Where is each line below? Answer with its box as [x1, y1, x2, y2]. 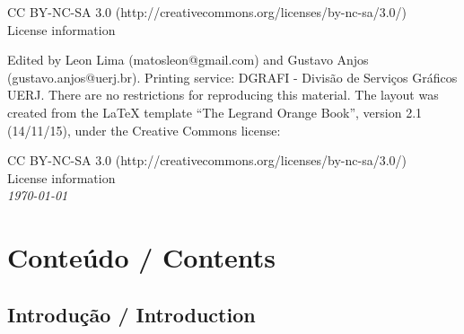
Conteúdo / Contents [7, 239, 276, 276]
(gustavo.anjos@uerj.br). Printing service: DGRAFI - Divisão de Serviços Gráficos [7, 67, 458, 86]
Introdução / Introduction [7, 300, 256, 328]
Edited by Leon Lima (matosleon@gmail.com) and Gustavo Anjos [7, 50, 369, 69]
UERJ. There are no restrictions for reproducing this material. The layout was [7, 85, 439, 104]
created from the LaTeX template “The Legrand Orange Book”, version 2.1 [7, 102, 423, 121]
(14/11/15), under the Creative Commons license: [7, 120, 281, 139]
